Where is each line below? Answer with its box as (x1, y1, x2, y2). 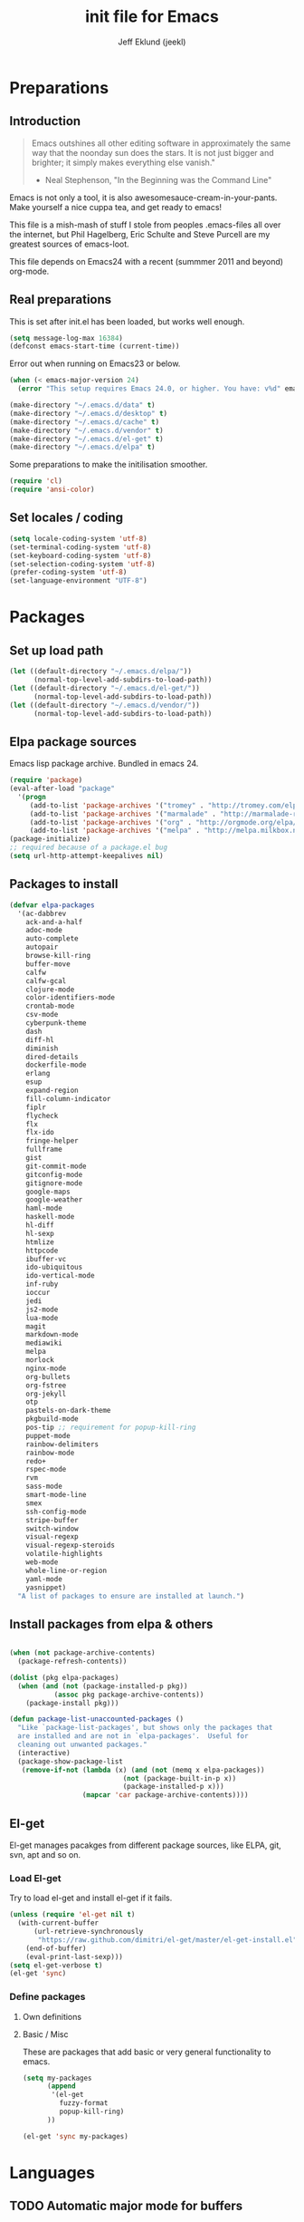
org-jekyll (25, 1389, 67, 1398)
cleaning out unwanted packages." (17, 1740, 147, 1750)
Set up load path (9, 642, 104, 658)
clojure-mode (25, 985, 75, 994)
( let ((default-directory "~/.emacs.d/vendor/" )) (9, 700, 201, 710)
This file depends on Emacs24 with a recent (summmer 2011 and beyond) (9, 256, 283, 266)
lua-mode (25, 1313, 59, 1322)
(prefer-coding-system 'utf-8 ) (9, 568, 128, 577)
